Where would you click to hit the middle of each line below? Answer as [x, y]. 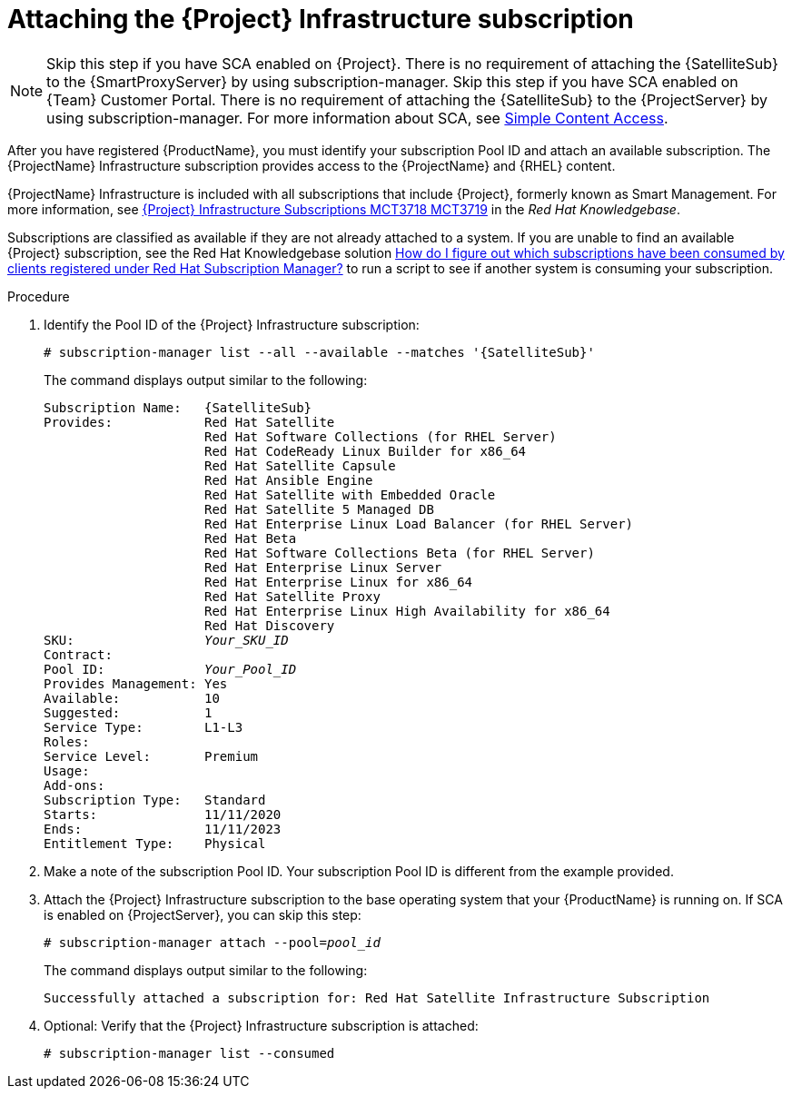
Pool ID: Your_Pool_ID [170, 669]
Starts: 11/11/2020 [163, 814]
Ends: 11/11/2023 [163, 829]
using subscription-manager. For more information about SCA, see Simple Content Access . [357, 118]
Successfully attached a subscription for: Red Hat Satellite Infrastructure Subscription [377, 997]
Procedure [39, 296]
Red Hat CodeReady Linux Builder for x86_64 [366, 451]
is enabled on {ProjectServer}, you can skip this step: [203, 914]
